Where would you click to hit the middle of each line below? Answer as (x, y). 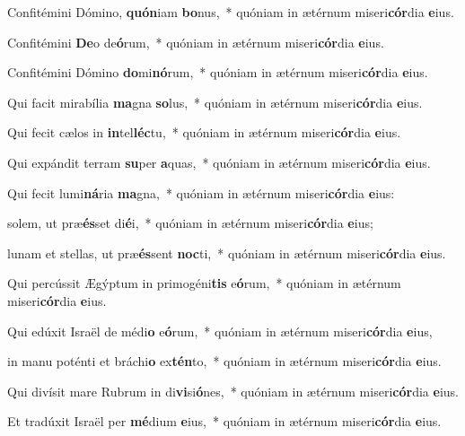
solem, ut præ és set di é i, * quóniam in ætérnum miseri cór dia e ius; (190, 223)
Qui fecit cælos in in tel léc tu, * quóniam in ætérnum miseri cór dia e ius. (204, 132)
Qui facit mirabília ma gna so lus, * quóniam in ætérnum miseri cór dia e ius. (215, 102)
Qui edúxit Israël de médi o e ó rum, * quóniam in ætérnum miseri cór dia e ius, (220, 331)
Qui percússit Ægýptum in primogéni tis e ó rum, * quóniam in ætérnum (204, 283)
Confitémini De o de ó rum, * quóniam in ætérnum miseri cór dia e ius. (196, 42)
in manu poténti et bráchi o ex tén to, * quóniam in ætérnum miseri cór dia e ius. (224, 361)
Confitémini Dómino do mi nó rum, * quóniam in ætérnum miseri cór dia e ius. (218, 72)
